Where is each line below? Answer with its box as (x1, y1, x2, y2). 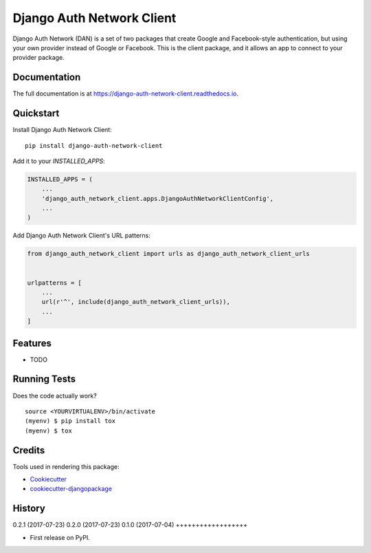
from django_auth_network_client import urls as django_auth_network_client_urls (27, 250, 311, 258)
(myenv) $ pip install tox (25, 417, 116, 425)
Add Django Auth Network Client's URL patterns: (12, 231, 150, 240)
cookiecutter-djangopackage (30, 485, 113, 493)
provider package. (12, 54, 65, 62)
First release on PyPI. (30, 533, 91, 541)
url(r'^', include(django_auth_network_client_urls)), (41, 298, 230, 306)
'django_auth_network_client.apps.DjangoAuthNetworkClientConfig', (41, 195, 274, 202)
